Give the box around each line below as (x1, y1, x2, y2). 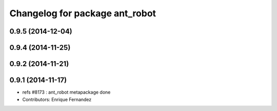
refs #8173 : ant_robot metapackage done (22, 89, 111, 95)
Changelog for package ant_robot (9, 8, 156, 19)
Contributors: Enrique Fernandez (22, 96, 92, 102)
